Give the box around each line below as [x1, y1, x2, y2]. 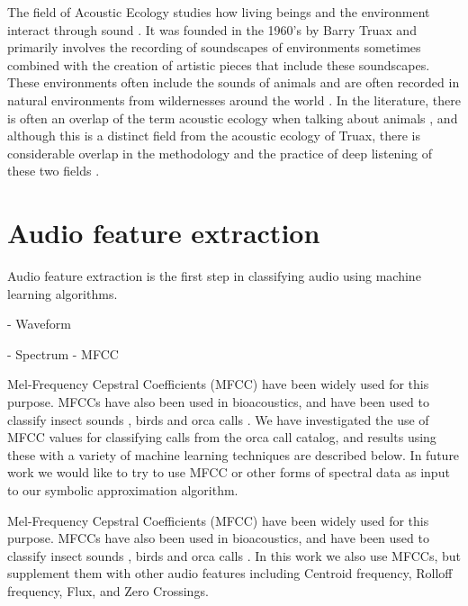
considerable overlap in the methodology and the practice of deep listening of [7, 143, 433, 162]
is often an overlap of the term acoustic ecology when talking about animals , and [7, 108, 458, 127]
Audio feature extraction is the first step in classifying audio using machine [7, 267, 421, 285]
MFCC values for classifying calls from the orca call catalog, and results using [7, 428, 436, 447]
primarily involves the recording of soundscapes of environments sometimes [7, 38, 421, 57]
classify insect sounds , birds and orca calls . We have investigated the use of [7, 410, 429, 429]
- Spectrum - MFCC [7, 344, 119, 363]
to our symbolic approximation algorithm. [7, 481, 238, 499]
